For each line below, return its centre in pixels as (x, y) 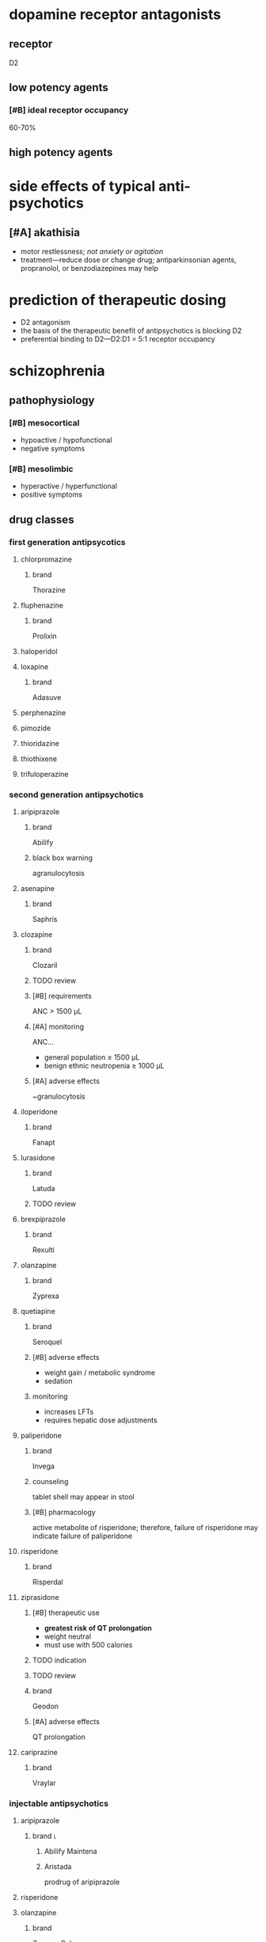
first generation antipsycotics (67, 542)
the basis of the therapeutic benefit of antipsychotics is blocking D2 (131, 331)
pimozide (36, 728)
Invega (43, 1466)
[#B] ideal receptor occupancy (69, 110)
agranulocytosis (59, 874)
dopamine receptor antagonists (115, 15)
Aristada (58, 1867)
